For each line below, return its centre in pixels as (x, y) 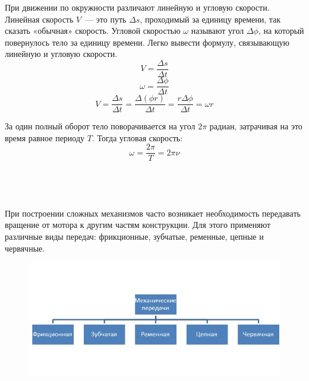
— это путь (106, 19)
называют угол (217, 31)
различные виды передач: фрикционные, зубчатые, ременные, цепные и (134, 236)
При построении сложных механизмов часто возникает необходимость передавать (153, 213)
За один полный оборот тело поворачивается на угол (100, 126)
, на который (281, 31)
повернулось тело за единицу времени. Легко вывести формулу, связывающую (147, 42)
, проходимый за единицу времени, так (210, 19)
